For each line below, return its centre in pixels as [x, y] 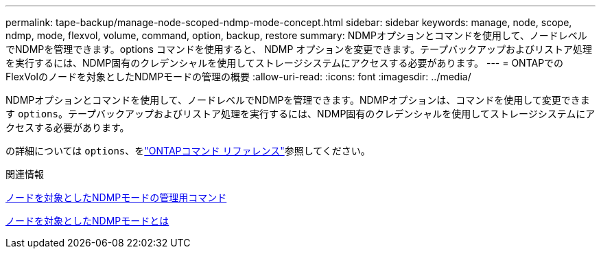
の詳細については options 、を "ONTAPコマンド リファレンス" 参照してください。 [188, 151]
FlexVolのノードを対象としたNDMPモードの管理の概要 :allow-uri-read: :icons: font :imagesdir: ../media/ [238, 77]
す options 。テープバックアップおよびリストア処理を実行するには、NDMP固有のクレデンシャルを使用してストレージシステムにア [300, 114]
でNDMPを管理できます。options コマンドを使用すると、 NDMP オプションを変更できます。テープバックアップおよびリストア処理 [299, 49]
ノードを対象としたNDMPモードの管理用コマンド [116, 197]
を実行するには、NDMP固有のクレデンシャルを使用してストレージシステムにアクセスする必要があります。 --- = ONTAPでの [285, 63]
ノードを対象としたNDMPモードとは [87, 221]
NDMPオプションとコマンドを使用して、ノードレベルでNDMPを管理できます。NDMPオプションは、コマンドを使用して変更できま [298, 100]
